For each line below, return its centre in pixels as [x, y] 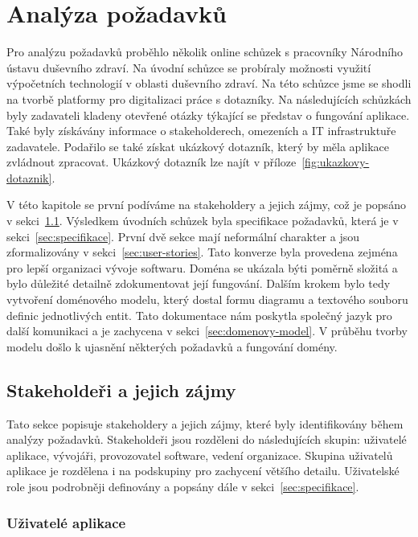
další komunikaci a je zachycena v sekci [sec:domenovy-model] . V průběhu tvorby [207, 331]
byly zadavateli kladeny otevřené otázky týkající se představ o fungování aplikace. [208, 115]
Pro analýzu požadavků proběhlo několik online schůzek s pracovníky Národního [205, 52]
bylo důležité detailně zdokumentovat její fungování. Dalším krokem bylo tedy [199, 283]
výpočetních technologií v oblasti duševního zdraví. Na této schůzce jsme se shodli [209, 83]
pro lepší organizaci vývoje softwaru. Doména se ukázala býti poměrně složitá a [202, 267]
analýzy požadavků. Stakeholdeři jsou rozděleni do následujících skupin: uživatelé [207, 439]
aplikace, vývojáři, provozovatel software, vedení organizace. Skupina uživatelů [200, 455]
